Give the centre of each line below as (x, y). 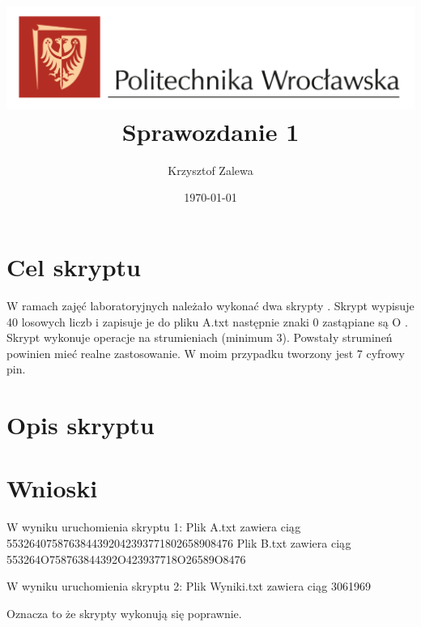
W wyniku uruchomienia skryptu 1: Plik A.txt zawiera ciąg (154, 527)
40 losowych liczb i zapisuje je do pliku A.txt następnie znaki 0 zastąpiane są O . (207, 321)
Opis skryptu (81, 425)
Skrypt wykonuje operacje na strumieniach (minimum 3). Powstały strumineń (200, 337)
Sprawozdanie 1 (210, 131)
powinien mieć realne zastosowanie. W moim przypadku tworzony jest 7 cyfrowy (206, 353)
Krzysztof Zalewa (210, 170)
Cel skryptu (74, 266)
